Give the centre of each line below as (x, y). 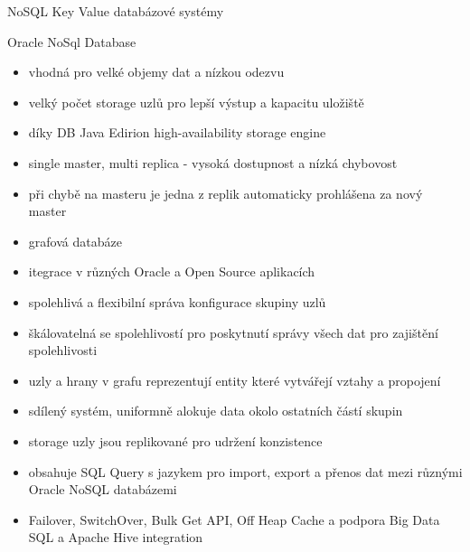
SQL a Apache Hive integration (116, 537)
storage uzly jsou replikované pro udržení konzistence (175, 440)
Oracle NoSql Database (72, 41)
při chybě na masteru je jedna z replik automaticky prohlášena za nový (226, 193)
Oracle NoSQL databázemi (103, 489)
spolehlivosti (63, 350)
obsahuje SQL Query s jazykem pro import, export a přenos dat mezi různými (245, 471)
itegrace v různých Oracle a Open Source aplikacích (172, 271)
